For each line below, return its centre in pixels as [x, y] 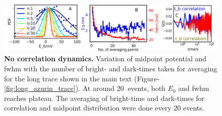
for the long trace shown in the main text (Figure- [82, 78]
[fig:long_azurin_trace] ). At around [59, 88]
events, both [147, 88]
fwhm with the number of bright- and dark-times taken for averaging [111, 68]
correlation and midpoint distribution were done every [88, 108]
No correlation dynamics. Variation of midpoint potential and [105, 59]
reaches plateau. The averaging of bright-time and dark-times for [104, 98]
